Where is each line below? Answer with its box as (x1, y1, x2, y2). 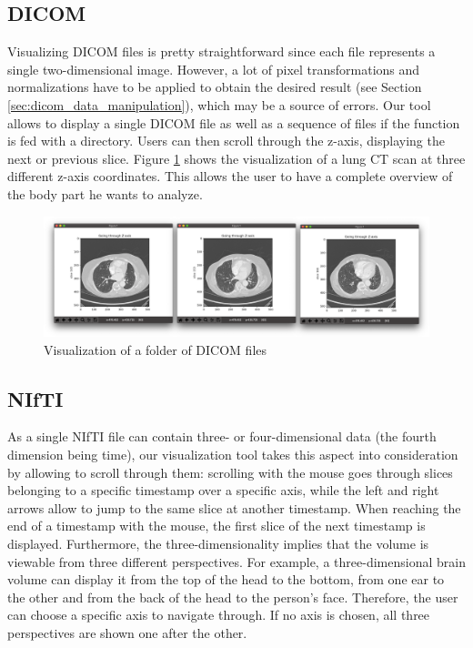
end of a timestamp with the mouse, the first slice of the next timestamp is (7, 516, 426, 535)
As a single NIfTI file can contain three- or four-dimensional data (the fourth (7, 427, 437, 446)
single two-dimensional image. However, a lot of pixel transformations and (7, 59, 420, 78)
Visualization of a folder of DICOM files (44, 339, 267, 359)
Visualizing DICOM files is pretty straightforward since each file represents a (7, 42, 436, 61)
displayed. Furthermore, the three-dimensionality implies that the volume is (7, 534, 429, 552)
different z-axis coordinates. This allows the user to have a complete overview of (7, 167, 453, 186)
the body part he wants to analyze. (7, 184, 203, 203)
